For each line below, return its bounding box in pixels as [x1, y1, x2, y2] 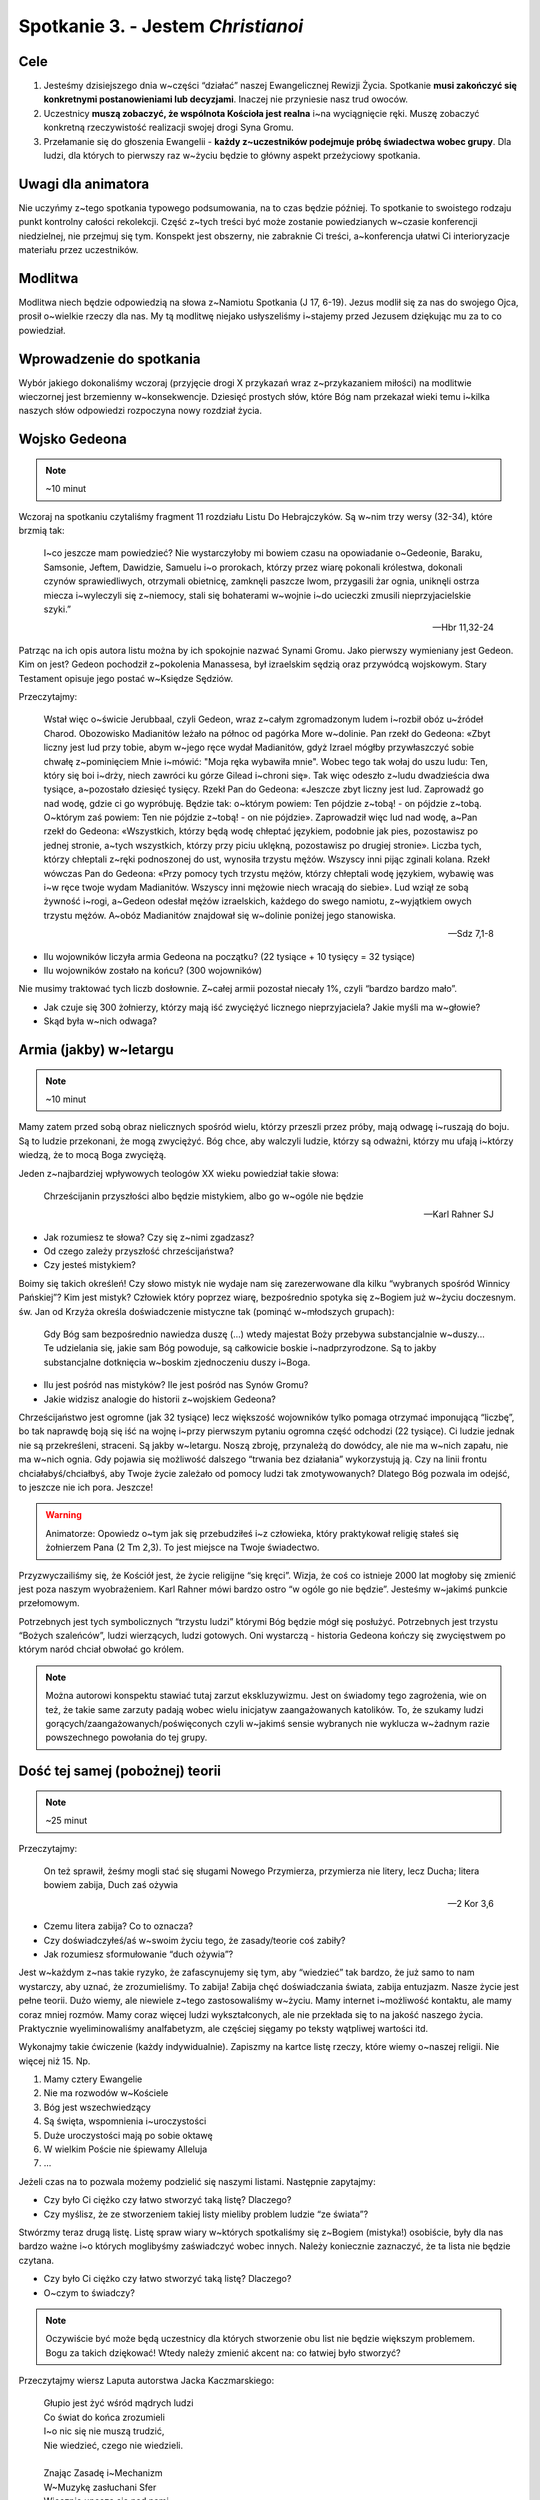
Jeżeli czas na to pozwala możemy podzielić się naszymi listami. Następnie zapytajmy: [18, 2175, 376, 2187]
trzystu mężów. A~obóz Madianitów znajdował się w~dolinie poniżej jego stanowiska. [43, 909, 397, 921]
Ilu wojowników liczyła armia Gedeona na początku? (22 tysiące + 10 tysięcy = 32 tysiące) [43, 950, 415, 962]
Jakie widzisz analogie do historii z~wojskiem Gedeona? [43, 1393, 277, 1405]
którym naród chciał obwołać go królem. [18, 1643, 185, 1655]
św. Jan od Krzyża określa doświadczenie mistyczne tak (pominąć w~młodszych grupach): [18, 1305, 395, 1317]
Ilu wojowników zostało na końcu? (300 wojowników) [43, 964, 263, 976]
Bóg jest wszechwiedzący [43, 2101, 152, 2113]
